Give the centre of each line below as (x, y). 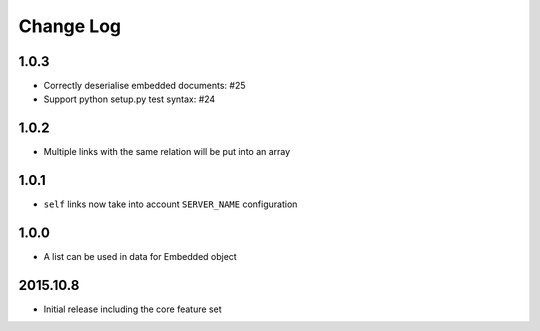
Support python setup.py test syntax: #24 (129, 99)
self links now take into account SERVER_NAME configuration (170, 204)
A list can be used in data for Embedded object (140, 257)
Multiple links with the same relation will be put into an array (167, 152)
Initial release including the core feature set (132, 309)
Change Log (70, 26)
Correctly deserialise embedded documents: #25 (144, 86)
